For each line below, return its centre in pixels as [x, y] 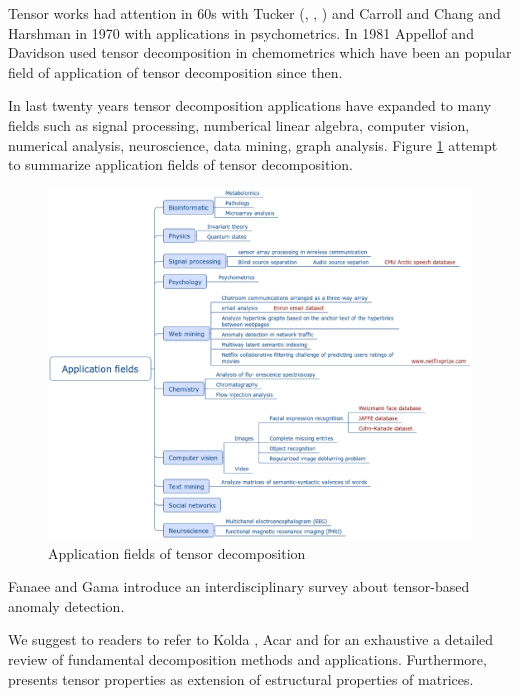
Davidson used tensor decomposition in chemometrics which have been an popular [260, 52]
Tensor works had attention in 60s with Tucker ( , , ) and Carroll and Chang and [254, 13]
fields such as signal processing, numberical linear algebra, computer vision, [239, 124]
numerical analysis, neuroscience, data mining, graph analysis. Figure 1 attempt [253, 144]
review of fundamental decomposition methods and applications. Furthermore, [247, 659]
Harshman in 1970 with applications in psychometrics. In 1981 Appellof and [241, 32]
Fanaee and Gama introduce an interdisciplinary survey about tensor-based [239, 586]
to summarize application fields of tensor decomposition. [180, 164]
